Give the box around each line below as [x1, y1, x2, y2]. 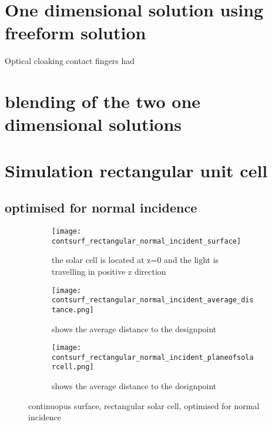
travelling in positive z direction [52, 265, 166, 277]
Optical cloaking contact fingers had [5, 55, 135, 67]
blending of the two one [5, 89, 201, 113]
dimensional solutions [5, 112, 182, 136]
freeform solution [5, 21, 146, 45]
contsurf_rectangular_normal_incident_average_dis [52, 296, 254, 305]
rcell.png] [52, 363, 94, 372]
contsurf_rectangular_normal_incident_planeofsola [52, 353, 254, 362]
